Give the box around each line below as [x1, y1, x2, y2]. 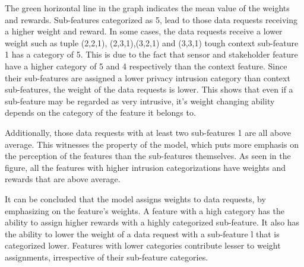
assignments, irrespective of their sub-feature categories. [5, 250, 208, 263]
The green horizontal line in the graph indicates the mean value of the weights [5, 2, 290, 14]
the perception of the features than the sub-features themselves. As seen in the [5, 150, 291, 162]
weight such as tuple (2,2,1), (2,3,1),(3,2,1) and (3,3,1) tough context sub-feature [5, 36, 299, 49]
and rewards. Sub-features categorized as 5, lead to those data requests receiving [5, 13, 297, 26]
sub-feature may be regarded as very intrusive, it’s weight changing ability [5, 94, 275, 107]
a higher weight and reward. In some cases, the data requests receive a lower [5, 25, 283, 37]
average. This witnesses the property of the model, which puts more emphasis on [5, 138, 299, 150]
